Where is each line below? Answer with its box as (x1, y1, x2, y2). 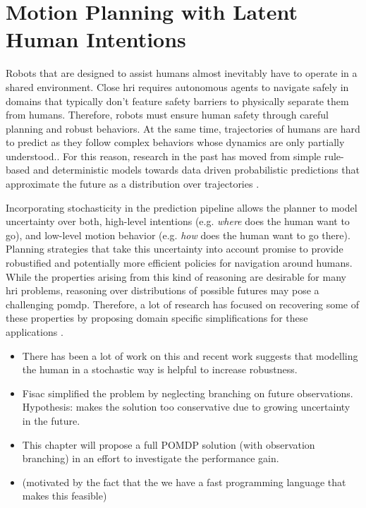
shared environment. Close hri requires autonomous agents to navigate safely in (6, 79, 349, 94)
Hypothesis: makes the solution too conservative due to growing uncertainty (22, 399, 350, 414)
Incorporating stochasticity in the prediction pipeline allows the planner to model (6, 200, 358, 214)
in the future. (22, 413, 80, 428)
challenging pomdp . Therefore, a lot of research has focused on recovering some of (6, 296, 360, 311)
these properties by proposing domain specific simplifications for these (6, 310, 308, 325)
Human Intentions (6, 25, 186, 54)
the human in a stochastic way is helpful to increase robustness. (22, 362, 298, 377)
